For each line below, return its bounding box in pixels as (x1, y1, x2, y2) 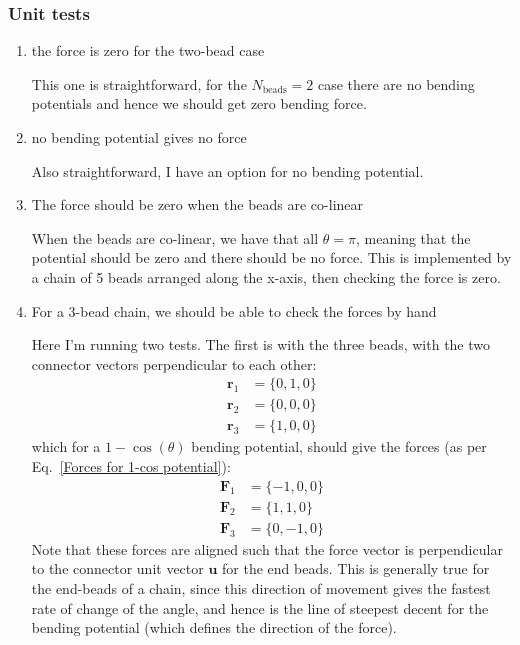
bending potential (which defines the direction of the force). (31, 617, 397, 638)
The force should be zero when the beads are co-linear (31, 194, 364, 215)
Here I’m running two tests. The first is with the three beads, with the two (31, 334, 491, 355)
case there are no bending (317, 73, 475, 94)
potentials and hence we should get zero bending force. (31, 93, 367, 114)
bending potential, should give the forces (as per (191, 436, 487, 457)
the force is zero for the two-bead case (31, 40, 265, 61)
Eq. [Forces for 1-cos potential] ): (31, 456, 231, 477)
